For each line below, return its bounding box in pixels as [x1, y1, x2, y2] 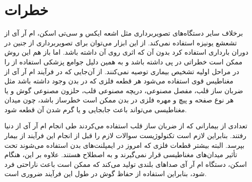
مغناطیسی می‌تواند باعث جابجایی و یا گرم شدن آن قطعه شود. [4, 104, 187, 114]
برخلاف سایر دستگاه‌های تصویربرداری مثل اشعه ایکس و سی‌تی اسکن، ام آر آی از [4, 28, 243, 38]
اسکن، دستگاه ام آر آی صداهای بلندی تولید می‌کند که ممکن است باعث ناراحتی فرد [4, 159, 247, 169]
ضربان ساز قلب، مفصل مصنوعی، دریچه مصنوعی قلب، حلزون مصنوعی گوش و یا [4, 85, 243, 95]
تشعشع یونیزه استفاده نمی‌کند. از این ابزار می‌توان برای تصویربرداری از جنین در [4, 37, 237, 47]
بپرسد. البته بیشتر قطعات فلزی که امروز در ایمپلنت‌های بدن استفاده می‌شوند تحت [4, 140, 245, 150]
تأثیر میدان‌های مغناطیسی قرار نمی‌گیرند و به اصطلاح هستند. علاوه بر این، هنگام [4, 149, 237, 160]
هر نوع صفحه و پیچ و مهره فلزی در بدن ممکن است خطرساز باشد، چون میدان [4, 95, 234, 105]
